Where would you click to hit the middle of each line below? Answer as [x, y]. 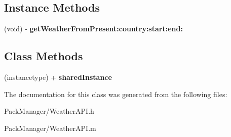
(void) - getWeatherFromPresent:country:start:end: [93, 29]
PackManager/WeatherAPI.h [49, 111]
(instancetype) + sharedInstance [58, 77]
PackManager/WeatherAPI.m [50, 128]
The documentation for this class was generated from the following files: [116, 94]
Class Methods [44, 56]
